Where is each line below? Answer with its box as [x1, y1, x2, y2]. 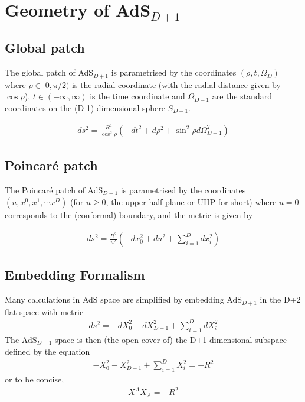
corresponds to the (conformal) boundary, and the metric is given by [5, 209, 253, 221]
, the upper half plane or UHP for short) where [106, 196, 277, 208]
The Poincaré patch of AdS [5, 183, 103, 196]
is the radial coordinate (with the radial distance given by [72, 78, 281, 90]
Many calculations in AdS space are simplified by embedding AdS [5, 293, 242, 306]
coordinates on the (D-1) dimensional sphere [5, 101, 165, 114]
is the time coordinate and [90, 90, 185, 102]
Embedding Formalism [5, 265, 145, 284]
